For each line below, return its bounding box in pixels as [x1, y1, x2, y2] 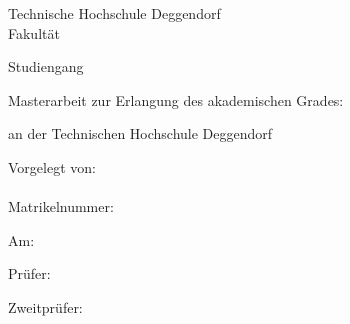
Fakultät [8, 22, 60, 43]
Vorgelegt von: [8, 156, 96, 177]
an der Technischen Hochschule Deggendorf [8, 123, 273, 144]
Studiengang [8, 56, 84, 77]
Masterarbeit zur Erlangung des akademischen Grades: [8, 89, 344, 110]
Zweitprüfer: [8, 296, 83, 317]
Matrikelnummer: [8, 196, 114, 217]
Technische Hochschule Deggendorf [8, 3, 221, 23]
